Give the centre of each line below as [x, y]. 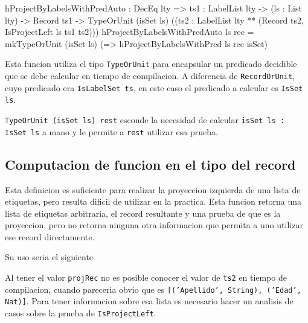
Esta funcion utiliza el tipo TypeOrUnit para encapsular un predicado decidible [151, 64]
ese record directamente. [50, 236]
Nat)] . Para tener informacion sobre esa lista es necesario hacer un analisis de [149, 301]
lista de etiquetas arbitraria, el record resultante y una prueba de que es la [143, 213]
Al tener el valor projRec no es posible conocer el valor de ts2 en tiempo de [146, 277]
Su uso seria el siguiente [49, 257]
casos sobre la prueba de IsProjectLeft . [81, 313]
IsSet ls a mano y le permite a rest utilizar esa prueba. [111, 131]
